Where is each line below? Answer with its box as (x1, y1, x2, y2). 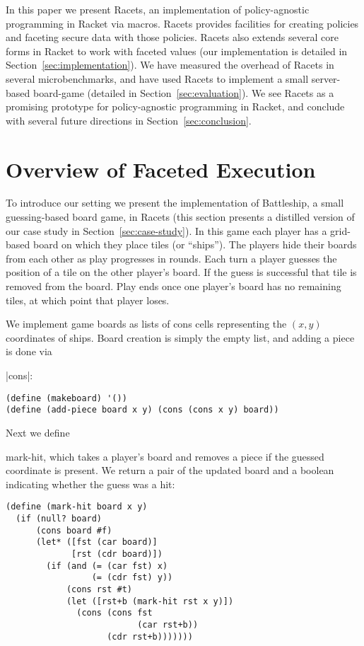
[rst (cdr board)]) (71, 548, 163, 559)
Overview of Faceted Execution (6, 154, 316, 183)
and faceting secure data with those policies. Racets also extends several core (6, 30, 339, 45)
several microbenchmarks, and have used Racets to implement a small (6, 71, 309, 86)
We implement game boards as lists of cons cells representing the (6, 316, 287, 331)
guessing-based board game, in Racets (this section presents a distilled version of (6, 209, 355, 224)
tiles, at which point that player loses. (6, 292, 170, 307)
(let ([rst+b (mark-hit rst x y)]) (66, 596, 234, 606)
